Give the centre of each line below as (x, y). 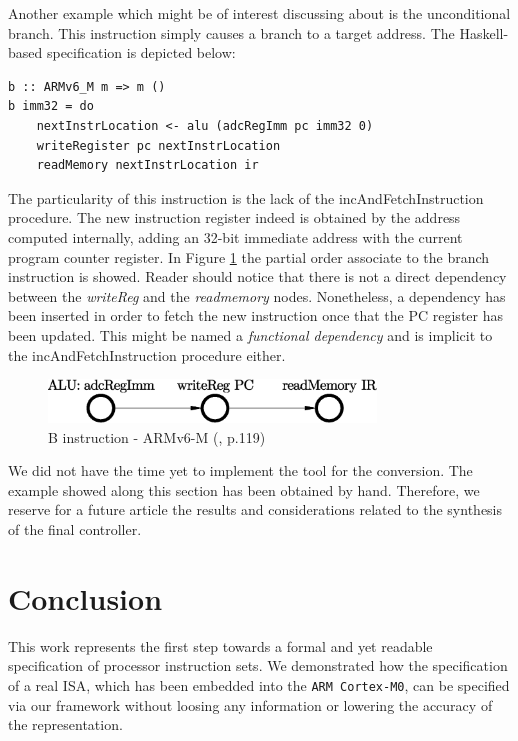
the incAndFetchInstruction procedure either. (147, 354)
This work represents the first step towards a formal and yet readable (220, 645)
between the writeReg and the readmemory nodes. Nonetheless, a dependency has (257, 295)
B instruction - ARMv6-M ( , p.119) (157, 436)
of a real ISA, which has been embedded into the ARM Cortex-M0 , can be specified (259, 684)
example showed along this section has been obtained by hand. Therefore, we (244, 489)
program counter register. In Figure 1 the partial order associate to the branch (249, 256)
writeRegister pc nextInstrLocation (158, 145)
